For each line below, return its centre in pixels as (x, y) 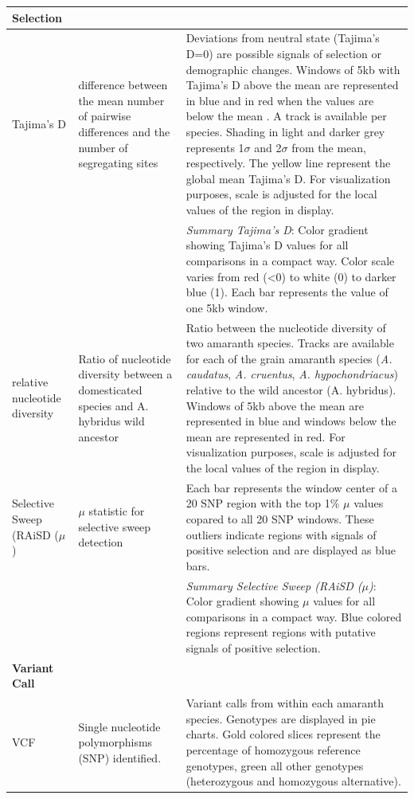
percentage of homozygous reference (273, 749)
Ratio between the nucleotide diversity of (286, 327)
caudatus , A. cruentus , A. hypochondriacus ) (292, 374)
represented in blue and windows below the (291, 421)
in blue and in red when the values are (280, 100)
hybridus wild (111, 421)
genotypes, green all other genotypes (275, 765)
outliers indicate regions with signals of (281, 534)
